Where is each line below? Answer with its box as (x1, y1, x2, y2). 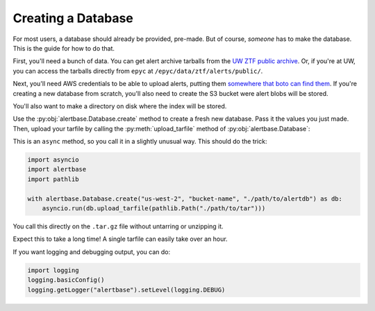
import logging (27, 266, 79, 274)
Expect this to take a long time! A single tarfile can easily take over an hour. (12, 235, 228, 243)
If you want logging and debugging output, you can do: (12, 247, 170, 256)
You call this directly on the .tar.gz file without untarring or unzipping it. (12, 222, 224, 230)
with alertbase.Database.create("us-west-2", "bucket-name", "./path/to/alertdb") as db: (27, 194, 343, 203)
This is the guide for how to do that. (12, 44, 115, 52)
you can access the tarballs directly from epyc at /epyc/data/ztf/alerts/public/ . (12, 67, 263, 75)
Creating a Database (12, 10, 133, 26)
